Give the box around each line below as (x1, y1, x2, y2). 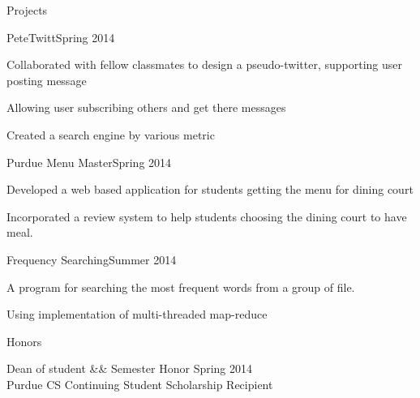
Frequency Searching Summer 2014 (6, 250, 177, 267)
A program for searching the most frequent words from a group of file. (6, 278, 355, 295)
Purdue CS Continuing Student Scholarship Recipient (6, 375, 273, 392)
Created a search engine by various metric (6, 126, 215, 143)
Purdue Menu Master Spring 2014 (6, 153, 172, 170)
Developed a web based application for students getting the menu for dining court (6, 181, 414, 198)
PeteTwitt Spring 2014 (6, 28, 115, 45)
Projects (6, 2, 48, 18)
